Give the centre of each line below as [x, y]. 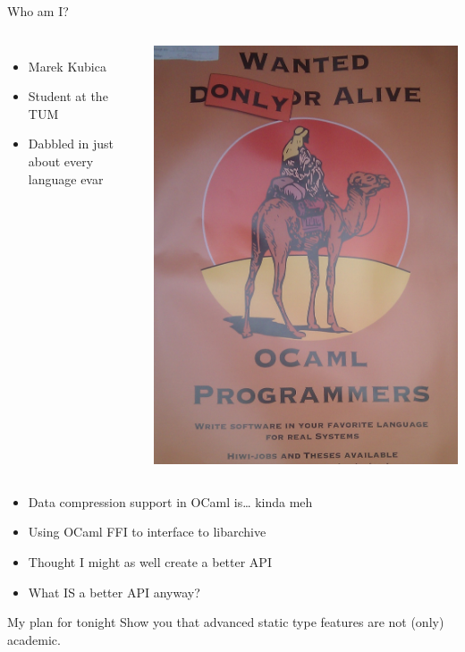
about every [61, 161]
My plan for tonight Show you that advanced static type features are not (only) [226, 622]
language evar [66, 178]
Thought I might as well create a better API [150, 561]
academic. [34, 639]
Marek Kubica [67, 66]
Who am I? [38, 11]
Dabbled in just [71, 144]
